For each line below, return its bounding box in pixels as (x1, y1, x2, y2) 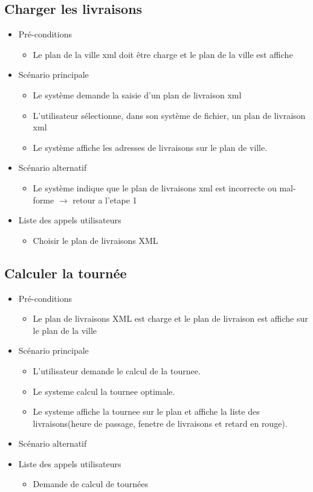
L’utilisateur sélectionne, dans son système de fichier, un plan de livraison (33, 109, 306, 121)
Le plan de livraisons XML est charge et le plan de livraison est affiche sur (33, 312, 308, 325)
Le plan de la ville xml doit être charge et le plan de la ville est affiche (33, 48, 293, 60)
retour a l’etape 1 (73, 193, 137, 206)
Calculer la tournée (4, 263, 127, 282)
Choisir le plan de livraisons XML (33, 234, 158, 246)
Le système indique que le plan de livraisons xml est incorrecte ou (33, 181, 277, 194)
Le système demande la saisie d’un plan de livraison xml (33, 88, 242, 101)
